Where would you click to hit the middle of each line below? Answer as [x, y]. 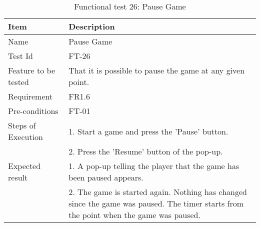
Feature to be [32, 70]
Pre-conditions [33, 111]
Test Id [20, 56]
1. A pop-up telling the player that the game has [154, 166]
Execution [26, 137]
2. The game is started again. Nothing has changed [158, 192]
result [18, 177]
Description [92, 26]
